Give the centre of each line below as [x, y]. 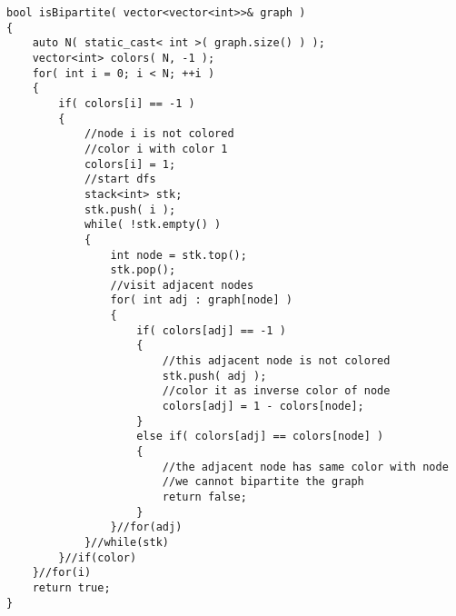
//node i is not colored [159, 134]
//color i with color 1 [156, 149]
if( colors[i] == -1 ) [127, 103]
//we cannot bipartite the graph [263, 482]
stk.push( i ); [130, 209]
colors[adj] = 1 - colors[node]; [263, 407]
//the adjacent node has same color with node [305, 467]
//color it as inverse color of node [276, 391]
